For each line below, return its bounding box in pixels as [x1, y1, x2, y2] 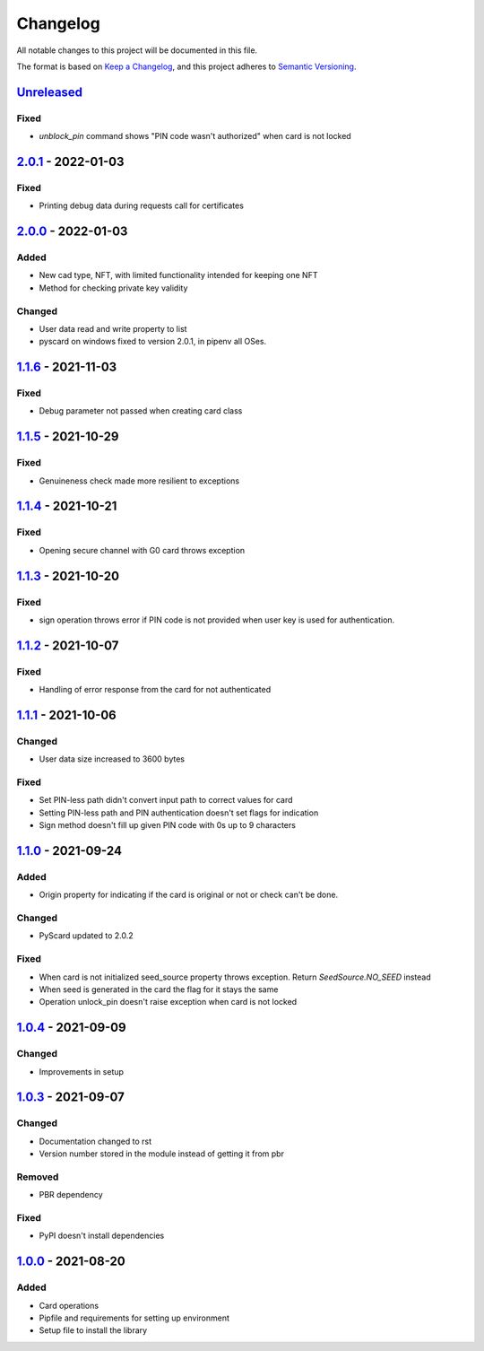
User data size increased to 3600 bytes [39, 754, 186, 764]
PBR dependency [39, 1190, 103, 1200]
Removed [16, 1171, 59, 1183]
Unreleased [16, 84, 83, 100]
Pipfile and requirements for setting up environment [39, 1312, 230, 1323]
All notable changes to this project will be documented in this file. [16, 45, 258, 56]
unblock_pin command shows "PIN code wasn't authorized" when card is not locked [39, 131, 351, 142]
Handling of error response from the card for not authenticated [39, 684, 272, 695]
